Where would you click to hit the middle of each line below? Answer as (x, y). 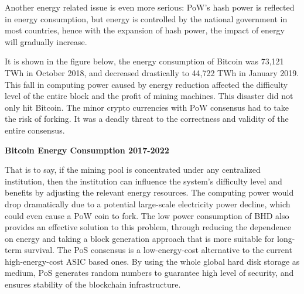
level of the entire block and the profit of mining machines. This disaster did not (149, 96)
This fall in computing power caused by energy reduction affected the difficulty (146, 84)
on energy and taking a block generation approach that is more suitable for (140, 238)
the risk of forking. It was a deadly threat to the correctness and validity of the (147, 119)
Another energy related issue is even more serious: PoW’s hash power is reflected (150, 7)
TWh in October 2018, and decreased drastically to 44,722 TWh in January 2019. (152, 72)
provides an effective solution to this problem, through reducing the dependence (148, 227)
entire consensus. (35, 130)
